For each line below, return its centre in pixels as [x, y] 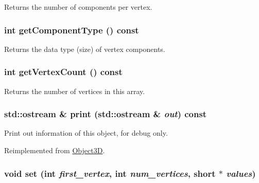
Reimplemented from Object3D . [55, 150]
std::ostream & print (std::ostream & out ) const [106, 114]
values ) [241, 173]
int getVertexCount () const [63, 72]
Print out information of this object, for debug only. [86, 133]
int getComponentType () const [72, 30]
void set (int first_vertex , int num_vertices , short [110, 173]
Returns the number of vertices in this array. [75, 91]
